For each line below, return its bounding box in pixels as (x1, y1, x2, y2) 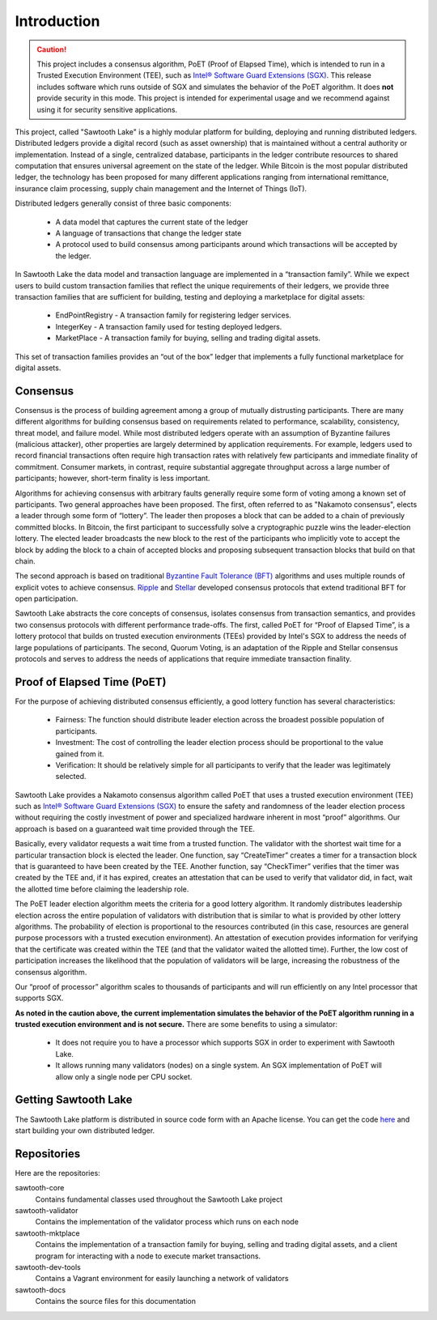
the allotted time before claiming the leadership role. (15, 884, 189, 894)
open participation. (15, 594, 78, 603)
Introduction (15, 12, 100, 30)
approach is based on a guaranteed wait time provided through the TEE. (15, 824, 255, 833)
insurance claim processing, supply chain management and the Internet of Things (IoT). (15, 183, 308, 194)
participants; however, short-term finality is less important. (15, 474, 210, 483)
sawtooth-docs (15, 1284, 66, 1295)
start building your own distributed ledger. (15, 1126, 155, 1135)
